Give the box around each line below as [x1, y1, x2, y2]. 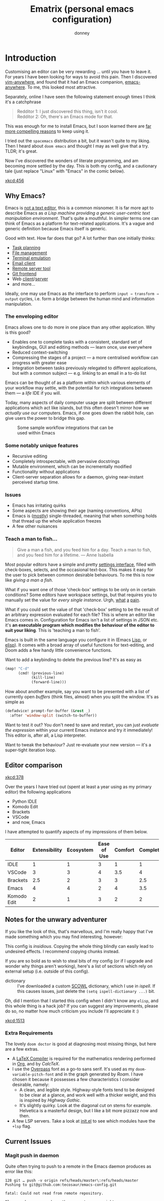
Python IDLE [12, 798, 38, 804]
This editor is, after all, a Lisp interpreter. [5, 732, 86, 738]
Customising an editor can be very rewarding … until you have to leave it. [5, 69, 152, 74]
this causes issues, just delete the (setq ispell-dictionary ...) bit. [17, 988, 155, 994]
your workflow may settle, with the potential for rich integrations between [5, 384, 153, 390]
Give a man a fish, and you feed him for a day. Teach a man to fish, [17, 547, 151, 552]
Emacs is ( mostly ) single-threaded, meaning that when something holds [12, 513, 157, 519]
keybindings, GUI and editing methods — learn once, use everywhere [12, 344, 152, 350]
